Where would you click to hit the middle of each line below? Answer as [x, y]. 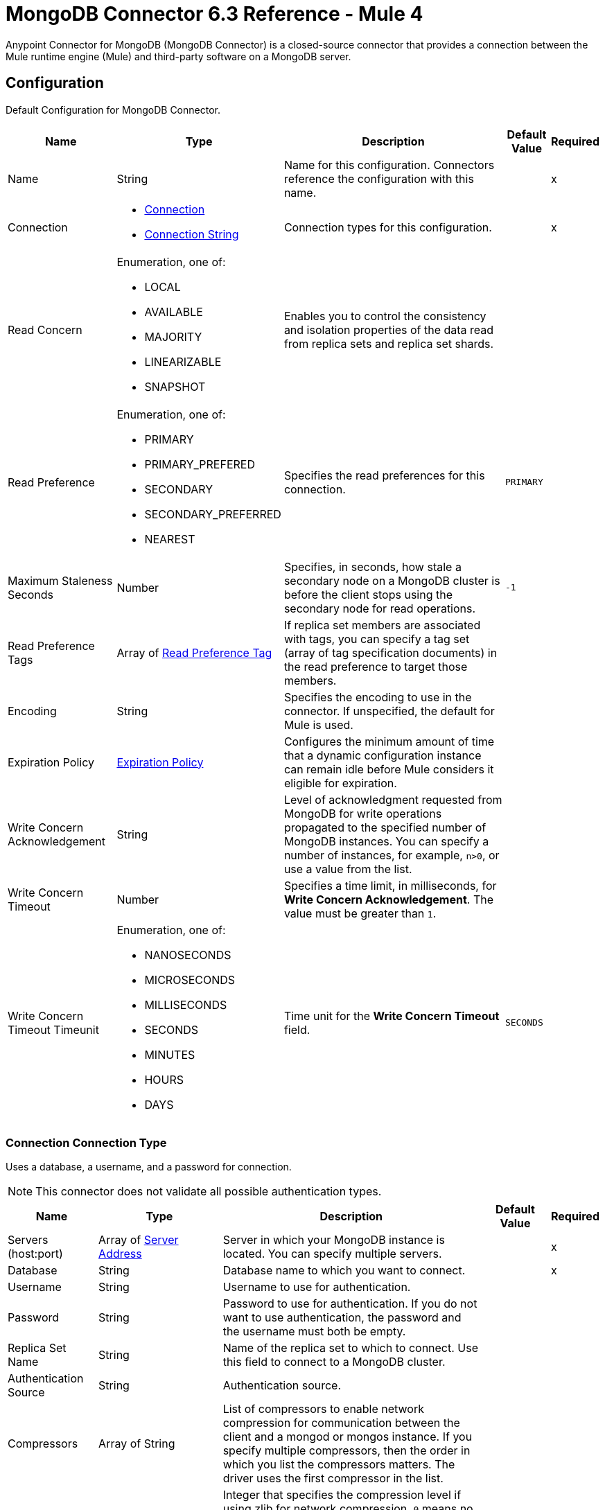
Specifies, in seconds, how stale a [372, 567]
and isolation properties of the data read [389, 330]
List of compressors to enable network [324, 1409]
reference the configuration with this [379, 178]
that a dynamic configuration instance [383, 755]
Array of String [137, 1444]
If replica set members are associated [382, 625]
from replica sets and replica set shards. [389, 343]
